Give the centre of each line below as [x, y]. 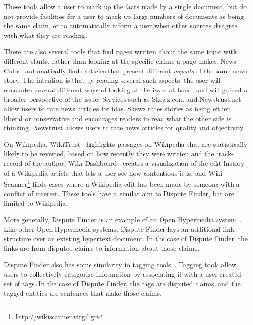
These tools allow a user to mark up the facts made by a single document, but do [125, 6]
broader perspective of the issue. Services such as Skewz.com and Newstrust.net [123, 99]
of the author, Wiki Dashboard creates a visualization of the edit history [135, 163]
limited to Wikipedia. [36, 203]
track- [225, 153]
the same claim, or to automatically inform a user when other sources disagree [121, 26]
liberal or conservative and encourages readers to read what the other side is [118, 118]
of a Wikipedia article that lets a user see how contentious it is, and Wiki [113, 172]
